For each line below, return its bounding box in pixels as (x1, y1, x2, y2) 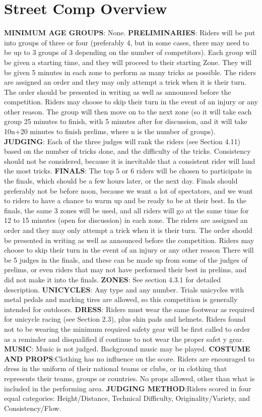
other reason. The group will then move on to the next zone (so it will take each (4, 106, 252, 116)
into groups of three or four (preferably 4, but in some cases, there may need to (4, 37, 249, 47)
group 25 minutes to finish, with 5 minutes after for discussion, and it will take (4, 116, 247, 127)
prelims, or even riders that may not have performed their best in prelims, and (4, 264, 247, 275)
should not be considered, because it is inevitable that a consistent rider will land (4, 155, 255, 166)
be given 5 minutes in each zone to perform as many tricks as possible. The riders (4, 67, 256, 77)
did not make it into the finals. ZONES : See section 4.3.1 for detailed (4, 274, 221, 284)
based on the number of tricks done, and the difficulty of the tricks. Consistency (4, 146, 251, 156)
